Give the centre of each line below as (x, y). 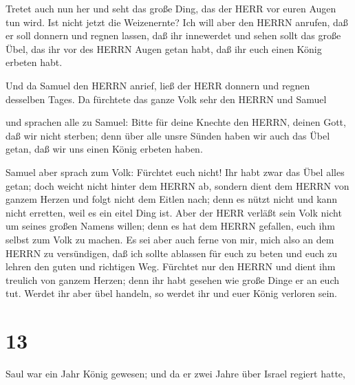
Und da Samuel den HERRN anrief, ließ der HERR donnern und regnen (158, 85)
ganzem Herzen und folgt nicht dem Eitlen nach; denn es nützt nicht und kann (172, 199)
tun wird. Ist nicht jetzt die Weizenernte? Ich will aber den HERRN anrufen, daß (177, 22)
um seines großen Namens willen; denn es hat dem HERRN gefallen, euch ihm (170, 226)
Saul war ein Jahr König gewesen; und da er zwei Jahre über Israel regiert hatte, (175, 373)
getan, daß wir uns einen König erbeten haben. (104, 149)
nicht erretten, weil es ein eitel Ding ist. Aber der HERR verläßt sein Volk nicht (174, 212)
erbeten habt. (34, 62)
